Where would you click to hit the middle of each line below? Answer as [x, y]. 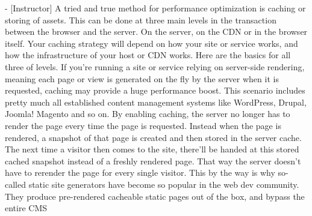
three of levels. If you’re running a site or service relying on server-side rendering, [155, 66]
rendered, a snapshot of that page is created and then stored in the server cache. [153, 137]
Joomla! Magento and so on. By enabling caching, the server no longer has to [148, 114]
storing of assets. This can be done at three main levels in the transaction [141, 19]
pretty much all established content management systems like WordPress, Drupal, [156, 102]
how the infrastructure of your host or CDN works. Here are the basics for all [148, 55]
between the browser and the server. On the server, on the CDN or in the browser [156, 31]
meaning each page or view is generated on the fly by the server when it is [142, 78]
